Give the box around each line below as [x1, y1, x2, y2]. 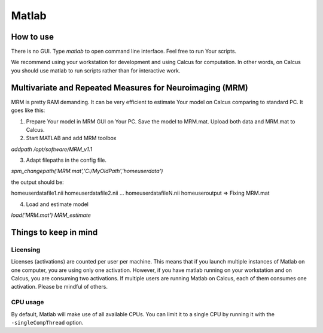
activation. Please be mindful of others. [11, 283, 108, 290]
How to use [11, 32, 54, 42]
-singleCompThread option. [11, 319, 84, 326]
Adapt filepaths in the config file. [26, 156, 107, 164]
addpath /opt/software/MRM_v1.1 [11, 146, 93, 153]
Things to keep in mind [11, 227, 98, 237]
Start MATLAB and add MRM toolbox [26, 135, 117, 142]
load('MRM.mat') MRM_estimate [11, 211, 91, 219]
